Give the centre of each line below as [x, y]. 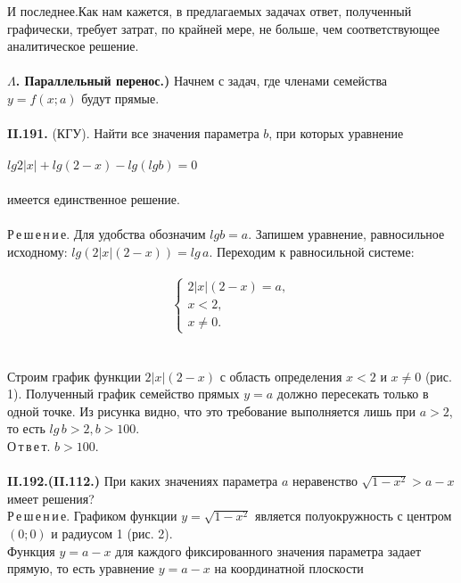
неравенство [325, 481]
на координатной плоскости [289, 568]
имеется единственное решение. [94, 198]
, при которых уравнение [336, 133]
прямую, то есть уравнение [81, 568]
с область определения [281, 376]
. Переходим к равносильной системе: [312, 251]
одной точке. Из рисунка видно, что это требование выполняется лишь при [211, 411]
